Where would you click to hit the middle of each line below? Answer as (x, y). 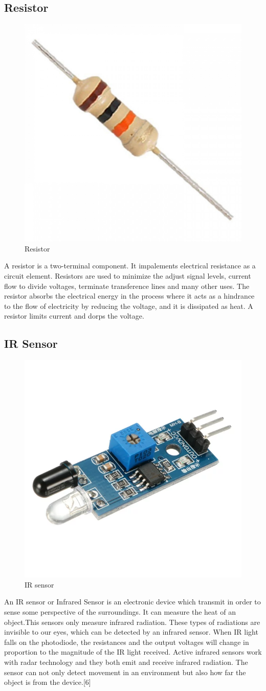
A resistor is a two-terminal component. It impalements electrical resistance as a (130, 266)
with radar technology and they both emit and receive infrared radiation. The (126, 662)
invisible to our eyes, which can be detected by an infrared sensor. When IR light (131, 632)
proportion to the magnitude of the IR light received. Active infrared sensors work (133, 652)
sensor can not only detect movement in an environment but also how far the (125, 672)
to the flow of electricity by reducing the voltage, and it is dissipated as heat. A (129, 306)
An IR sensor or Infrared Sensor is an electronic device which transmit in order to (132, 602)
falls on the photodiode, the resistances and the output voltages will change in (127, 642)
